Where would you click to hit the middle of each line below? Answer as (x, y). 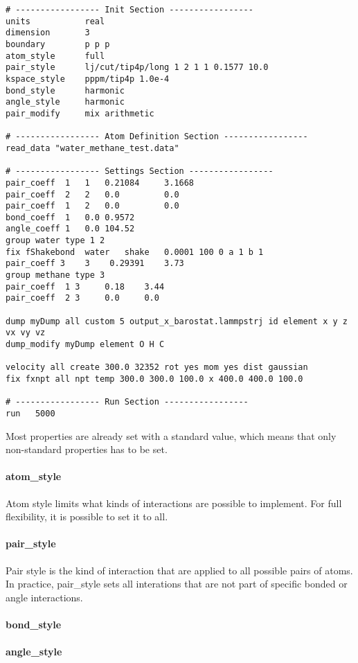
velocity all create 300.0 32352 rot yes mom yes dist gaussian (157, 368)
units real (55, 21)
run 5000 (30, 413)
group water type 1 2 (55, 241)
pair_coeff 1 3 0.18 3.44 (85, 286)
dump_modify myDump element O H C (85, 345)
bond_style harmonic (65, 90)
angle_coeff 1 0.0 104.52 (70, 229)
